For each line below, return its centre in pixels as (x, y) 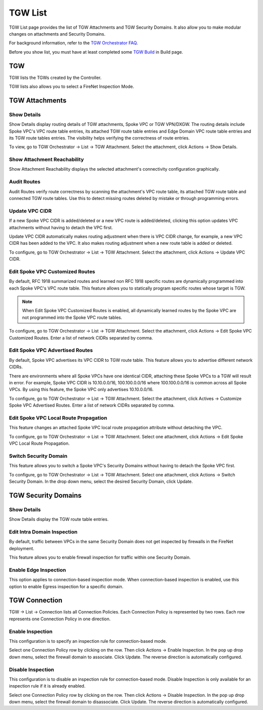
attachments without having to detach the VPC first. (61, 227)
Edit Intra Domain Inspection (43, 532)
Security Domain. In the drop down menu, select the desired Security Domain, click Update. (101, 481)
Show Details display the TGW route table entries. (59, 519)
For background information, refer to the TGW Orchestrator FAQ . (74, 43)
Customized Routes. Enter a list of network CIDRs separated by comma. (81, 338)
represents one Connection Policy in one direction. (60, 619)
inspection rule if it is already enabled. (47, 686)
